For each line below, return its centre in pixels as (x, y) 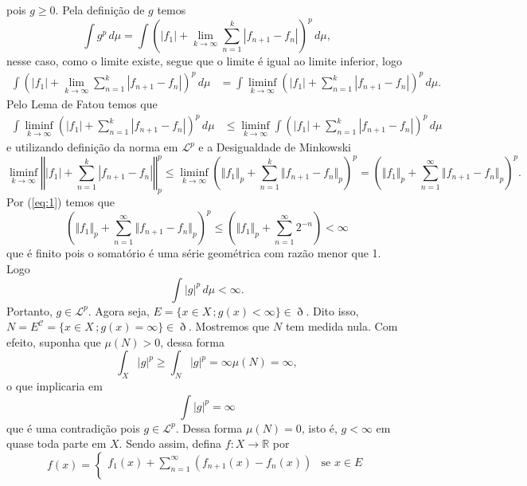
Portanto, (29, 310)
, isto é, (319, 427)
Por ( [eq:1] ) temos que (61, 202)
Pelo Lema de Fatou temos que (82, 104)
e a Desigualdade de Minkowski (275, 147)
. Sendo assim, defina (170, 443)
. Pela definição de (100, 10)
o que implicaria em (55, 386)
